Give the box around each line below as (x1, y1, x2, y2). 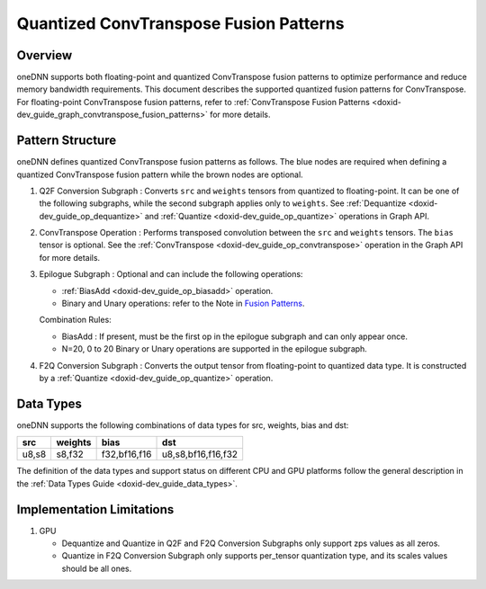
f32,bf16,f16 (101, 448, 152, 460)
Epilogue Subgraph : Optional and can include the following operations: (39, 269, 303, 280)
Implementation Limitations (16, 502, 175, 517)
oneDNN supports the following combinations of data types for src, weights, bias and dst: (16, 419, 349, 431)
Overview (16, 48, 73, 63)
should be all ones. (61, 563, 132, 574)
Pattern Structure (16, 133, 117, 148)
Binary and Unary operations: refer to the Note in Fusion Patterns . (61, 298, 305, 309)
